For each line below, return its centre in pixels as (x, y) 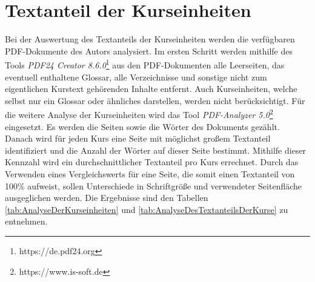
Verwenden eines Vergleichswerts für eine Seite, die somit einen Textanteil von (150, 173)
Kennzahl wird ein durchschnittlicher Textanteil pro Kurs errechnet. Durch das (152, 162)
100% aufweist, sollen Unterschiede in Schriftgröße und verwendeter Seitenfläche (154, 185)
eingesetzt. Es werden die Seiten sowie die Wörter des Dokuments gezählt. (142, 126)
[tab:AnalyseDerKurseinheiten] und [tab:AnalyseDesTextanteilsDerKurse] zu (147, 209)
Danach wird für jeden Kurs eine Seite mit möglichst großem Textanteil (138, 138)
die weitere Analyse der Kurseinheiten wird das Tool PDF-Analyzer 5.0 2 (139, 113)
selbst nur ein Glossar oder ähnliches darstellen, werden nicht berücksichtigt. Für (155, 100)
